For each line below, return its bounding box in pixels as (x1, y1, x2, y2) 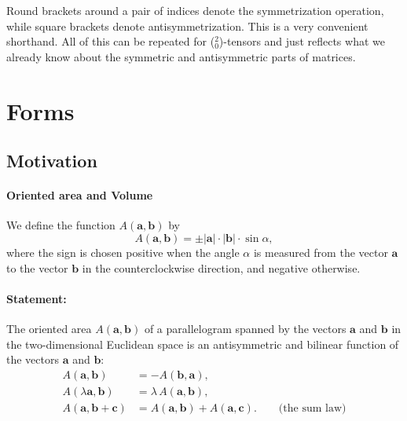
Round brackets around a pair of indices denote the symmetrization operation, (6, 2, 384, 18)
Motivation (6, 148, 97, 173)
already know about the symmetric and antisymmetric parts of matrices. (6, 48, 356, 64)
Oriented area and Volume (6, 187, 153, 203)
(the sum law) (278, 402, 346, 414)
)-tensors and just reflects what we (218, 33, 385, 49)
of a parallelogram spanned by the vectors (144, 320, 346, 336)
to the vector (6, 259, 68, 276)
